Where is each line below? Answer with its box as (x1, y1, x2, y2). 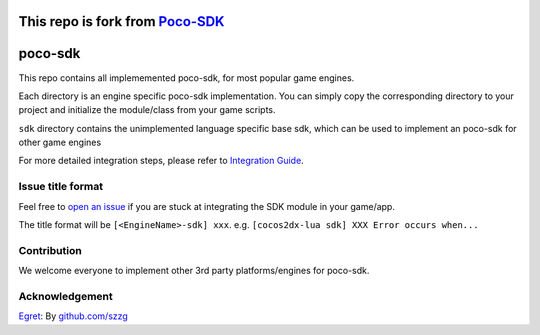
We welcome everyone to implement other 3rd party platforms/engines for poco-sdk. (18, 265, 370, 277)
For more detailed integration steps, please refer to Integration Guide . (18, 155, 304, 167)
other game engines (18, 136, 102, 149)
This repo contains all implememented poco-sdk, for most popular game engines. (18, 71, 355, 84)
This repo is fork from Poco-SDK (18, 13, 225, 30)
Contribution (18, 243, 82, 257)
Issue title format (18, 180, 104, 194)
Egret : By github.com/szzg (18, 310, 129, 322)
